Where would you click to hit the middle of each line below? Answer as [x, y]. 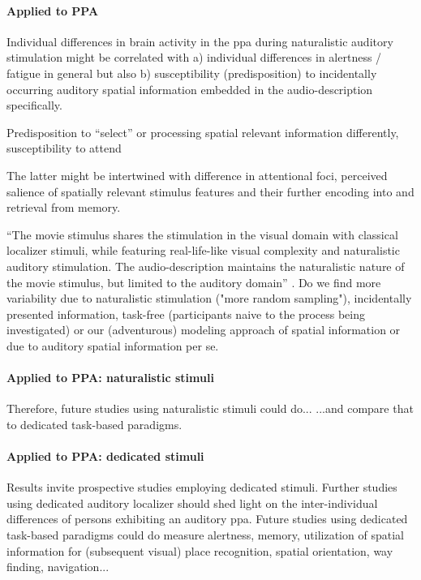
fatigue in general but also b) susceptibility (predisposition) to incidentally [192, 73]
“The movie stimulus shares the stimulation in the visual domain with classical [202, 234]
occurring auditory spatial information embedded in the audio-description [190, 89]
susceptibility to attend [64, 148]
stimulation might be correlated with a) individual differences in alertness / [194, 57]
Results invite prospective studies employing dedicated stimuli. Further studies [202, 487]
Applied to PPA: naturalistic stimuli [110, 378]
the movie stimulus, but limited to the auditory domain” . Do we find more [194, 282]
